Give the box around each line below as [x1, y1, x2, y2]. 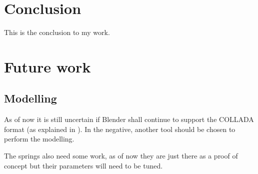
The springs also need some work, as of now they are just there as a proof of [4, 150, 238, 161]
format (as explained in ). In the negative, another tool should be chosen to [4, 123, 235, 134]
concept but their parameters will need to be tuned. [4, 160, 163, 170]
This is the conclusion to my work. [4, 27, 110, 37]
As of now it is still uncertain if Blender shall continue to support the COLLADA [4, 114, 254, 124]
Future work [4, 56, 91, 76]
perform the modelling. [4, 133, 74, 144]
